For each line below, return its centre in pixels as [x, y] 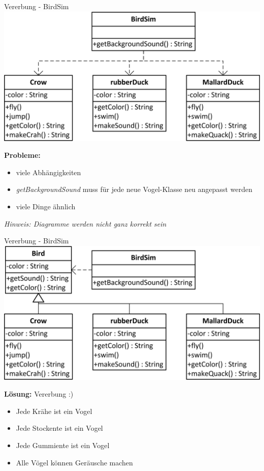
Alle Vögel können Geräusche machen [74, 462]
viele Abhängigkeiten [48, 172]
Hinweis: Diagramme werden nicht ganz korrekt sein [85, 223]
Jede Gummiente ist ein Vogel [63, 445]
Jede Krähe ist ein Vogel [54, 411]
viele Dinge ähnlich [46, 206]
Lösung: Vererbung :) [39, 394]
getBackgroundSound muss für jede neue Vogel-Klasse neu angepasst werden [134, 189]
